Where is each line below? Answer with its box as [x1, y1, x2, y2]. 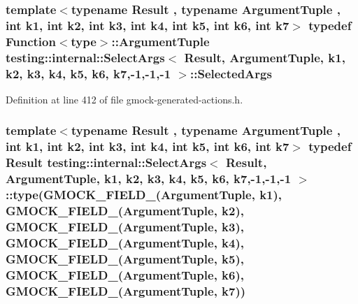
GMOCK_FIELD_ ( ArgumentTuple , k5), [6, 249, 244, 267]
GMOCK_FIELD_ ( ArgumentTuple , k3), [6, 217, 244, 235]
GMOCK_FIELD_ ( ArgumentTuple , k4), [6, 233, 244, 251]
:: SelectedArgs [190, 64, 272, 82]
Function [6, 32, 56, 50]
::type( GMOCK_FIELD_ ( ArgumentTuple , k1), [6, 186, 282, 203]
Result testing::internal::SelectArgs [6, 154, 207, 171]
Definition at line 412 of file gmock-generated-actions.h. [6, 92, 243, 106]
